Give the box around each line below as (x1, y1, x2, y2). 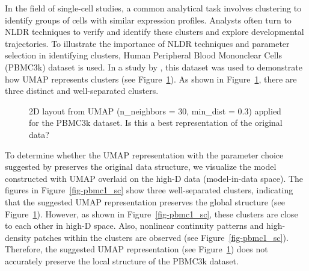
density (5, 231, 31, 243)
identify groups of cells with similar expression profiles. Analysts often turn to (5, 13, 292, 26)
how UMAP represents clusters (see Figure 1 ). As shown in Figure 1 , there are (5, 72, 297, 85)
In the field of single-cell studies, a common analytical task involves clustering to (5, 2, 302, 14)
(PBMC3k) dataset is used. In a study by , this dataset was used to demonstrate (5, 60, 302, 73)
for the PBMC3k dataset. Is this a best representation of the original (29, 116, 283, 129)
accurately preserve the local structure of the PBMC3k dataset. (5, 254, 239, 267)
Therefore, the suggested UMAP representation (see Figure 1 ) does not (5, 243, 268, 255)
